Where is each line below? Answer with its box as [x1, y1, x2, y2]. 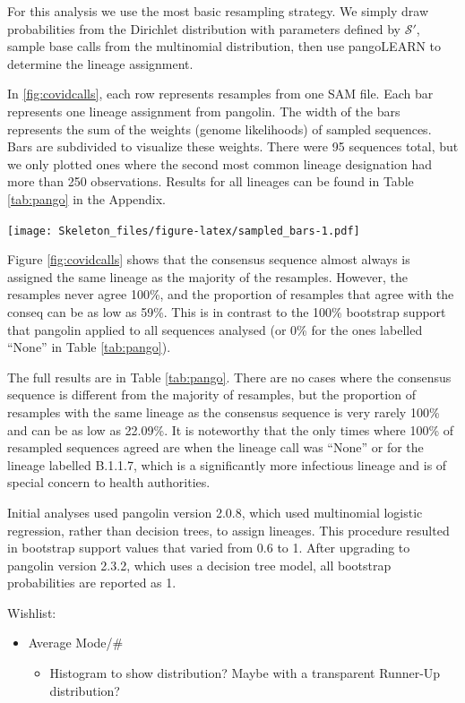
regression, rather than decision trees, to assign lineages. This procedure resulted [7, 520, 450, 539]
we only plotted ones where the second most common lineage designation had [7, 154, 432, 173]
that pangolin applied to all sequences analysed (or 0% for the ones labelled [7, 320, 423, 339]
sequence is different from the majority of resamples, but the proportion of [7, 385, 416, 404]
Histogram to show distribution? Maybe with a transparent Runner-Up [49, 664, 441, 682]
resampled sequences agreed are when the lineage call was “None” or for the [7, 438, 424, 457]
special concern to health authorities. [7, 473, 211, 492]
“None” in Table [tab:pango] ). [7, 338, 171, 356]
